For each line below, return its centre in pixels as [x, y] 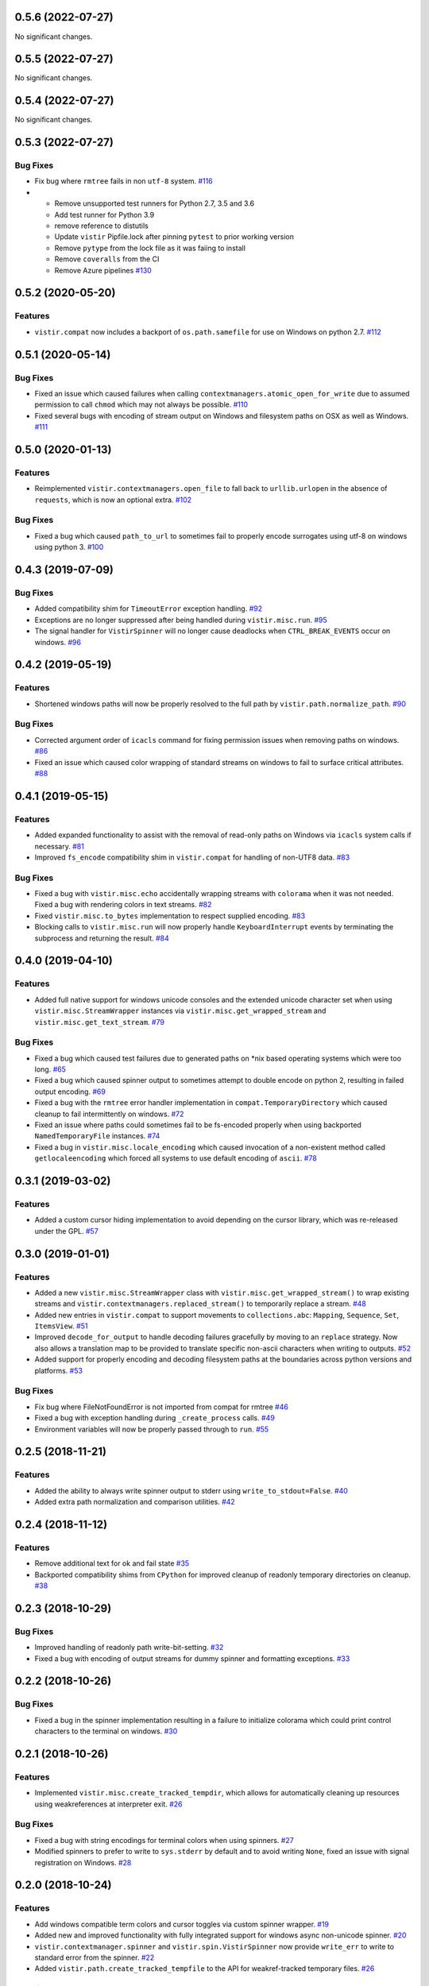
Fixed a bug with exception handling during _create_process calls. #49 [155, 1418]
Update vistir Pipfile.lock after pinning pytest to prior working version [174, 237]
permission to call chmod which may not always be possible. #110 [141, 404]
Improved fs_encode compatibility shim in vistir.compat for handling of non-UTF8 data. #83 [192, 857]
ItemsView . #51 [61, 1326]
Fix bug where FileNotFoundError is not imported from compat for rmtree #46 [162, 1407]
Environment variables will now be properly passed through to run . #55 [152, 1429]
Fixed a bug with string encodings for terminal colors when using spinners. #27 [164, 1840]
